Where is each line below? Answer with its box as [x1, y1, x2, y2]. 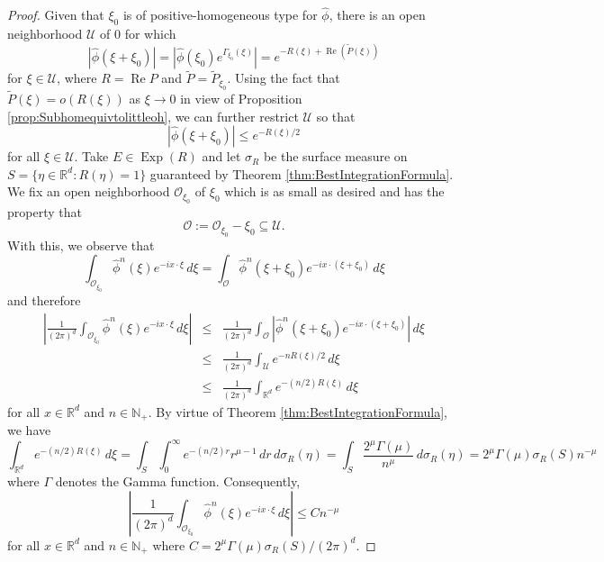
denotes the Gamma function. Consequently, [55, 472, 301, 491]
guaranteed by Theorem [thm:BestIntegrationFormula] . [149, 164, 454, 183]
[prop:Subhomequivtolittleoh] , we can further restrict [7, 106, 299, 125]
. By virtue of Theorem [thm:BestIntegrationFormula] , [148, 402, 447, 421]
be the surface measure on [263, 147, 408, 166]
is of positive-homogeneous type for [122, 5, 318, 24]
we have [7, 421, 51, 440]
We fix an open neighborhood [7, 182, 170, 201]
